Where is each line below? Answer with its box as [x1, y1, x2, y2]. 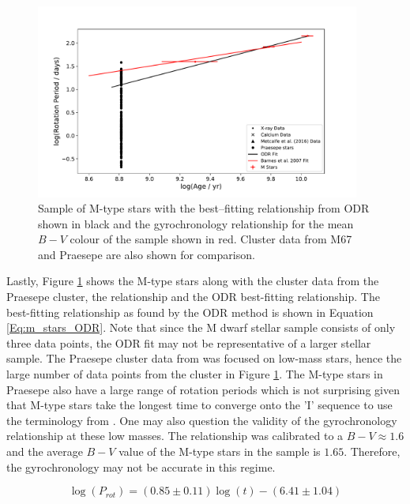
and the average [6, 443, 83, 460]
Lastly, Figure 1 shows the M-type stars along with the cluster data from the [6, 273, 379, 289]
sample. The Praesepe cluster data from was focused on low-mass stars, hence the [6, 350, 402, 367]
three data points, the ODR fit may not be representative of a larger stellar [6, 334, 371, 351]
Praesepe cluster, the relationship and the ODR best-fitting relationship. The [6, 288, 380, 305]
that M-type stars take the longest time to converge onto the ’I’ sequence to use [6, 397, 393, 413]
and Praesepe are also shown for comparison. [38, 246, 255, 262]
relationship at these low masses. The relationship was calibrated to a [6, 427, 344, 444]
